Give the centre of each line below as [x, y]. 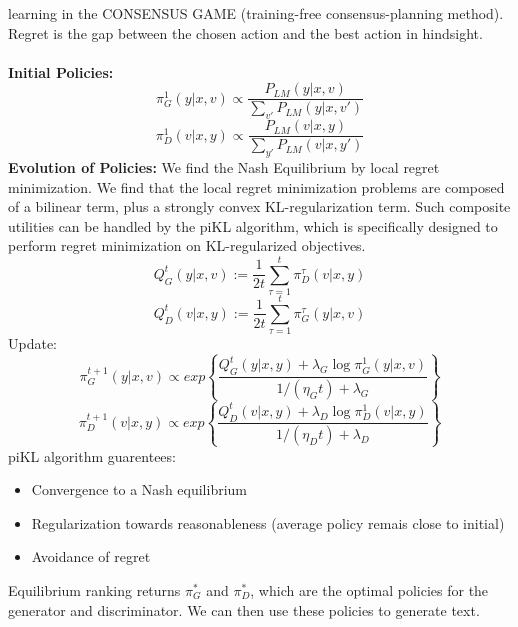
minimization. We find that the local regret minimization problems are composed [256, 186]
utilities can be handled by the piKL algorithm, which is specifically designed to [253, 225]
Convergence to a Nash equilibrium [139, 489]
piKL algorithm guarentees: [92, 455]
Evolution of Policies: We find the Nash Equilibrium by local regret [224, 167]
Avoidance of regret [91, 556]
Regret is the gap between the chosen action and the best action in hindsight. [245, 32]
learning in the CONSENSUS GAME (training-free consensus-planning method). [256, 13]
